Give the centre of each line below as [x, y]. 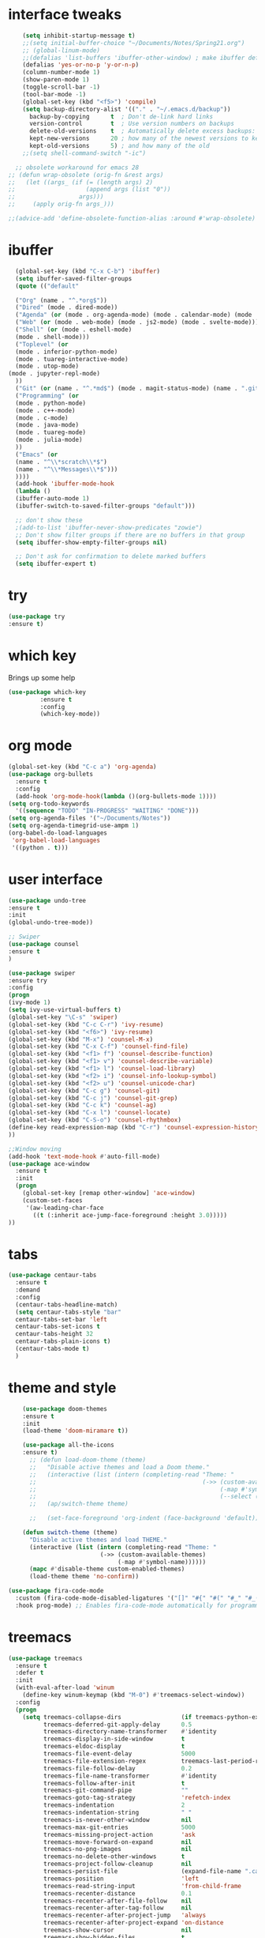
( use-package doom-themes [65, 1408]
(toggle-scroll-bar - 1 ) [62, 87]
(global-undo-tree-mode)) [50, 922]
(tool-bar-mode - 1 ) [54, 94]
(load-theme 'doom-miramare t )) [75, 1431]
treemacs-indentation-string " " [118, 1813]
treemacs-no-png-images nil [118, 1849]
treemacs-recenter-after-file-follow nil [118, 1901]
